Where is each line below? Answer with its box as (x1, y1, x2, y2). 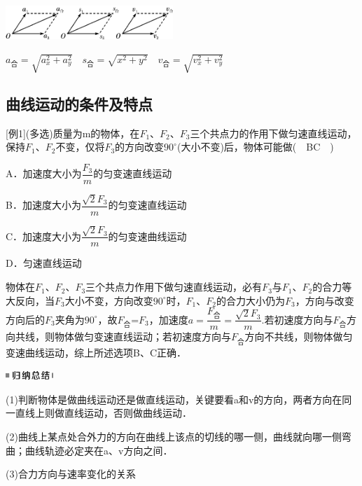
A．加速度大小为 (6, 166, 82, 181)
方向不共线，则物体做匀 (244, 329, 353, 344)
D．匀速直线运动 (6, 256, 82, 270)
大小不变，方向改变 (64, 293, 153, 307)
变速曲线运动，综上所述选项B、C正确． (6, 345, 187, 359)
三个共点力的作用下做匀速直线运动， (190, 125, 357, 140)
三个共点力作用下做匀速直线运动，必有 (85, 279, 263, 294)
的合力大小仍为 (216, 293, 285, 307)
